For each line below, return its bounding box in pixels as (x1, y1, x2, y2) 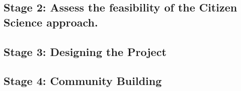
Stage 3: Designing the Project (4, 43, 167, 59)
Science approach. (4, 14, 98, 29)
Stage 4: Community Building (4, 73, 162, 88)
